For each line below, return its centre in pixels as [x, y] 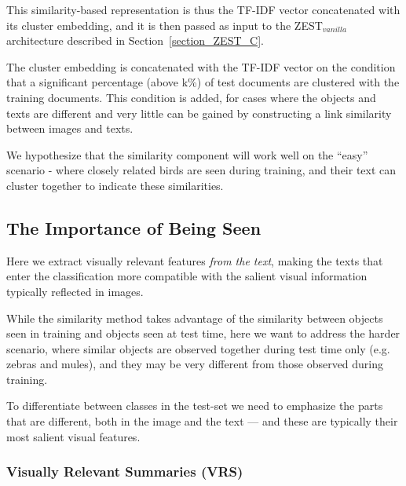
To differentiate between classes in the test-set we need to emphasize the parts [195, 406]
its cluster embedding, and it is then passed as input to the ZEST [165, 25]
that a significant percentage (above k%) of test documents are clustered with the [203, 82]
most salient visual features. [73, 436]
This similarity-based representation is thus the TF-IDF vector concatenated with [203, 9]
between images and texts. [70, 128]
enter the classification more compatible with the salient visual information [187, 276]
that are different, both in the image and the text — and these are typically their [202, 421]
